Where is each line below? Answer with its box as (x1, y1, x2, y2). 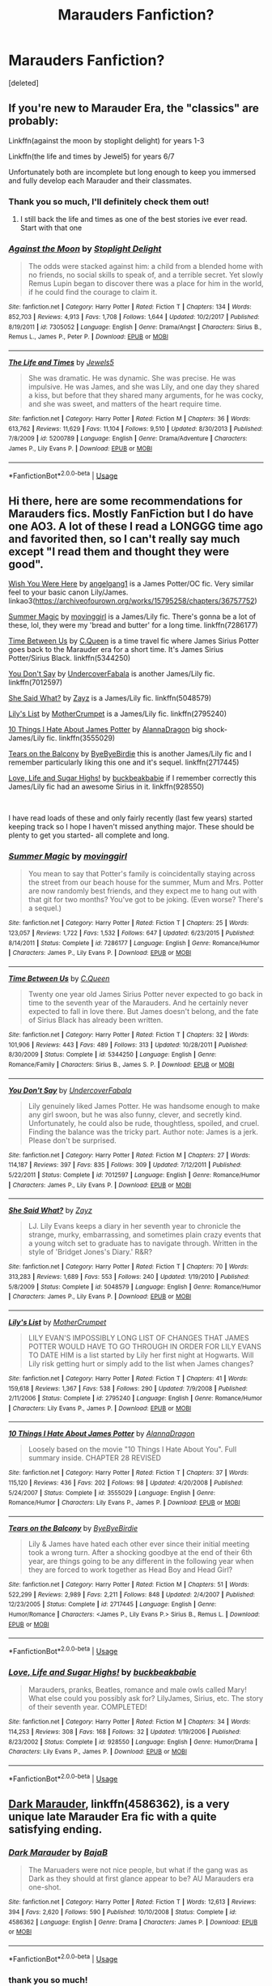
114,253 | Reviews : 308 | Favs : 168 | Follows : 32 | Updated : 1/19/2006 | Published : (8, 1728, 241, 1736)
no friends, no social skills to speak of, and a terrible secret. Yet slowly (28, 270, 264, 280)
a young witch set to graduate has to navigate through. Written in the (28, 1238, 257, 1248)
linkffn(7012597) (8, 678, 63, 688)
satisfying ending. (8, 1822, 103, 1836)
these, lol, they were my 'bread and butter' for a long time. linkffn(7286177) (8, 620, 258, 630)
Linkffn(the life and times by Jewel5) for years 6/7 (8, 151, 175, 161)
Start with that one (19, 223, 83, 232)
